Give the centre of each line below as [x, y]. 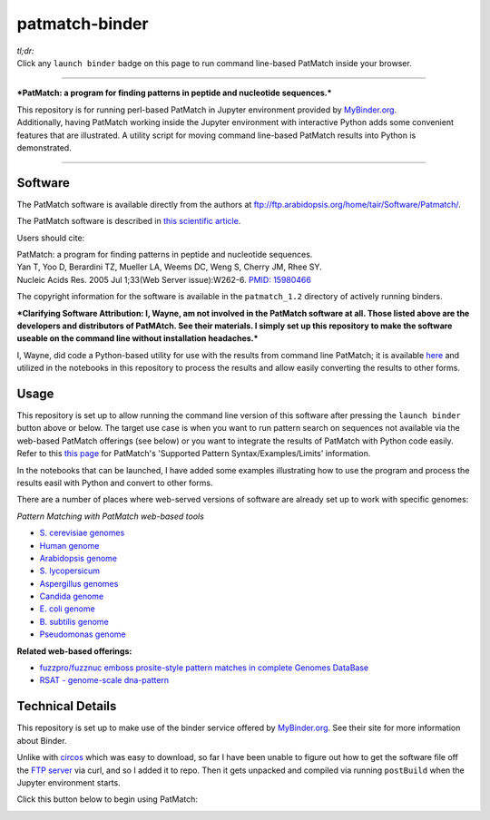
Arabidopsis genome [78, 558]
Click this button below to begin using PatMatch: [108, 799]
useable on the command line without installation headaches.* [137, 338]
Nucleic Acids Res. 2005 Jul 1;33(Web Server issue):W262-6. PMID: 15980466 [164, 279]
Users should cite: [51, 238]
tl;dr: [26, 51]
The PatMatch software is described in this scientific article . [129, 221]
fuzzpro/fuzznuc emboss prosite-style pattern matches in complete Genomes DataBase [204, 668]
